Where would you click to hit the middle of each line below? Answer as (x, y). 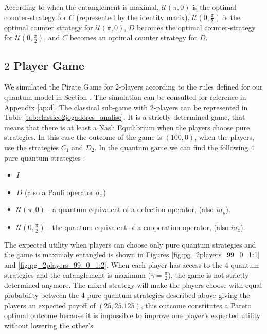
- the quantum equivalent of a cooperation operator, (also (138, 227)
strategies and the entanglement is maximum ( (77, 275)
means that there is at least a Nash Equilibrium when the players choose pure (127, 127)
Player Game (49, 65)
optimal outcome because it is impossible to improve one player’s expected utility (132, 315)
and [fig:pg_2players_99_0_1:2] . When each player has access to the (113, 264)
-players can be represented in (201, 107)
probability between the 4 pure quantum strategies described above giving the (127, 295)
